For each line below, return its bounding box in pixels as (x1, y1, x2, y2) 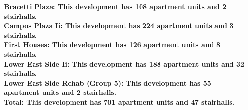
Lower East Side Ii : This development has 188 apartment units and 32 (4, 58, 245, 69)
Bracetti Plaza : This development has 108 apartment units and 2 (4, 1, 227, 11)
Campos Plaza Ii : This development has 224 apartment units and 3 (4, 20, 234, 31)
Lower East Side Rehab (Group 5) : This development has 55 (4, 77, 211, 88)
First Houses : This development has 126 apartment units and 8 (4, 39, 221, 50)
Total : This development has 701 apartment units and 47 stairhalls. (4, 96, 235, 107)
